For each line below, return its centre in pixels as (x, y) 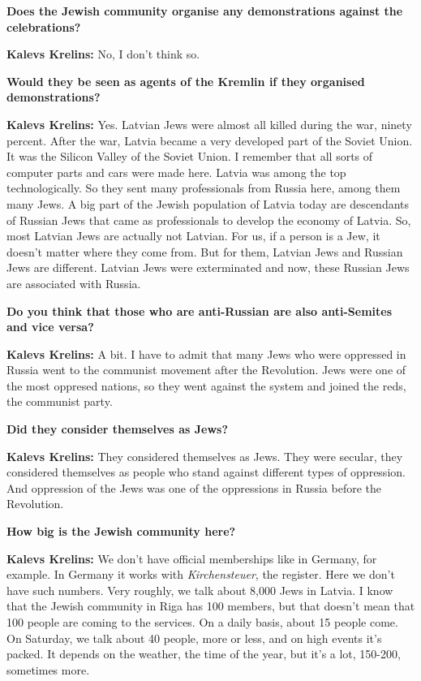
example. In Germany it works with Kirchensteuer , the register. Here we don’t (201, 574)
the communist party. (60, 401)
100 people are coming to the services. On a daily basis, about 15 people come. (202, 622)
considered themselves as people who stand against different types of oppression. (206, 472)
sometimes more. (48, 669)
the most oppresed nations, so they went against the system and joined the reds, (206, 385)
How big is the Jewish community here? (121, 531)
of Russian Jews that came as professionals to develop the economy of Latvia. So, (209, 220)
